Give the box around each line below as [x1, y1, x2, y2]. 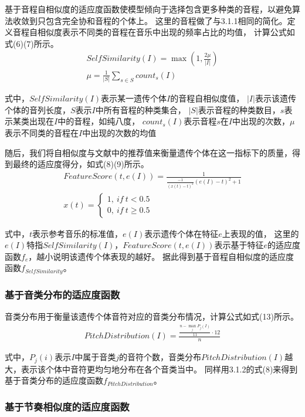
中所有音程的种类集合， [95, 103, 186, 116]
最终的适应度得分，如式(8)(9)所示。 [12, 158, 149, 170]
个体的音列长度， [5, 103, 70, 116]
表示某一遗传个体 [101, 92, 167, 104]
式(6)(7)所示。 [5, 37, 59, 49]
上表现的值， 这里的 [222, 227, 299, 239]
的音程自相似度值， [170, 92, 245, 104]
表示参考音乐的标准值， [32, 227, 123, 239]
